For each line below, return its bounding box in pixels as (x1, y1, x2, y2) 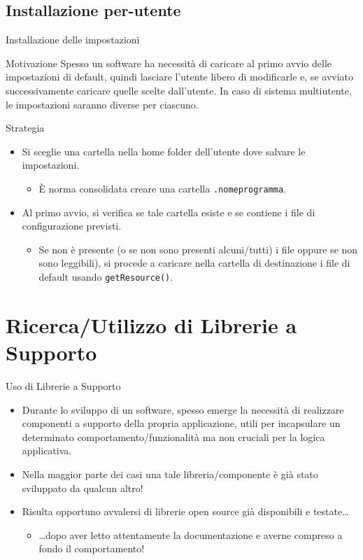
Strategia (6, 120, 45, 135)
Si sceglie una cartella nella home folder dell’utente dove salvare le (22, 143, 306, 158)
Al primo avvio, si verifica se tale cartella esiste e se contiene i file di (22, 204, 315, 219)
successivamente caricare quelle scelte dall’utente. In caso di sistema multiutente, (6, 83, 352, 97)
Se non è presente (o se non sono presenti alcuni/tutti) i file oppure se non (38, 241, 358, 256)
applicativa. (22, 443, 72, 458)
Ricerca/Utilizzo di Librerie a (6, 310, 297, 339)
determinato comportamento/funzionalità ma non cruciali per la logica (22, 429, 325, 444)
